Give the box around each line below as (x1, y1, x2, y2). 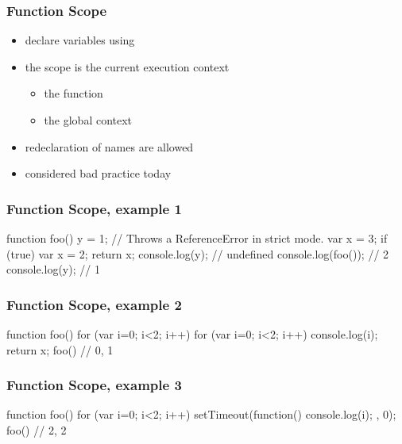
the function (44, 85, 103, 101)
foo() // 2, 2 (6, 422, 67, 438)
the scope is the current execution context (25, 58, 230, 75)
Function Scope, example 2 (6, 294, 182, 314)
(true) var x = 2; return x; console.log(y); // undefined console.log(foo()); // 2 (6, 245, 389, 262)
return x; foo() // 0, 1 (6, 341, 114, 358)
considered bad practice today (25, 165, 172, 182)
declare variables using (25, 32, 135, 48)
